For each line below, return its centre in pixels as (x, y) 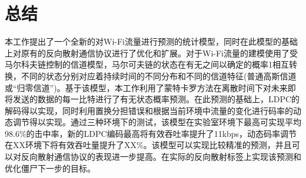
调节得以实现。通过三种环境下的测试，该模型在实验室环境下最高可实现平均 (157, 122)
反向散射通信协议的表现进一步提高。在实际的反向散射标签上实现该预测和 (161, 157)
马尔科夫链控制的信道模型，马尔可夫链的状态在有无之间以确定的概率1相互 (147, 64)
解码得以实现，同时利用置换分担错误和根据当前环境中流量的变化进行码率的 (149, 110)
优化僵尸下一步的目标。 (50, 168)
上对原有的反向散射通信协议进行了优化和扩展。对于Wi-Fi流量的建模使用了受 (151, 53)
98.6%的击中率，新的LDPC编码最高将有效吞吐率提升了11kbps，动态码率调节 (151, 133)
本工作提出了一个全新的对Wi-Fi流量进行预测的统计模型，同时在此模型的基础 (151, 41)
